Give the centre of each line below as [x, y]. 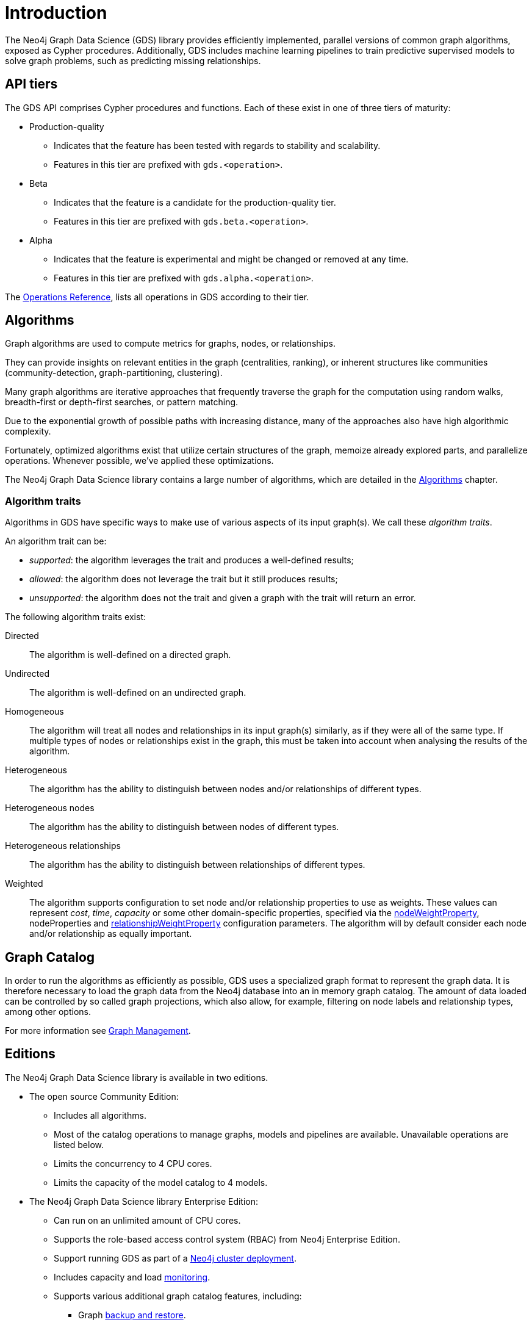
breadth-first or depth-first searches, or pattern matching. [122, 402]
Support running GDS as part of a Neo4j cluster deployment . [175, 1258]
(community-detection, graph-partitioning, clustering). [114, 373]
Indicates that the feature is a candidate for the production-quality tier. [195, 202]
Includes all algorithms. [100, 1115]
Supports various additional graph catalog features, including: [178, 1296]
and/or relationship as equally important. [111, 934]
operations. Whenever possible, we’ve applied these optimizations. [139, 461]
